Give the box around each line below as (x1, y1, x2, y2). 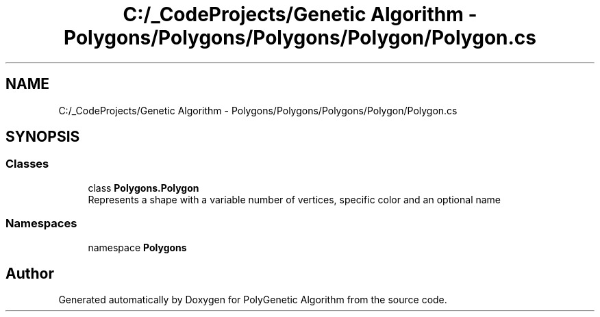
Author (5, 264, 54, 282)
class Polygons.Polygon (88, 181, 199, 194)
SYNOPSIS (5, 128, 80, 146)
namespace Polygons (88, 241, 187, 253)
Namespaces (5, 216, 77, 231)
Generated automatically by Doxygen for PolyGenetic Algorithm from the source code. (58, 294, 447, 306)
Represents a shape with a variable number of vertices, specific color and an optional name (88, 193, 501, 205)
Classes (5, 157, 49, 171)
